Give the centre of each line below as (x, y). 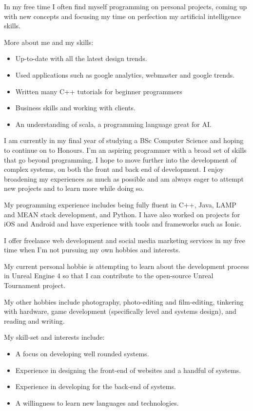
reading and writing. (34, 320)
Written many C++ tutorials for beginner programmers (99, 91)
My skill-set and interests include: (54, 337)
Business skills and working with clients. (75, 108)
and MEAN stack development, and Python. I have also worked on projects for (122, 214)
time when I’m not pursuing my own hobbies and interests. (92, 250)
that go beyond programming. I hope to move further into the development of (120, 159)
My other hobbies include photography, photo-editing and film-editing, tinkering (124, 301)
